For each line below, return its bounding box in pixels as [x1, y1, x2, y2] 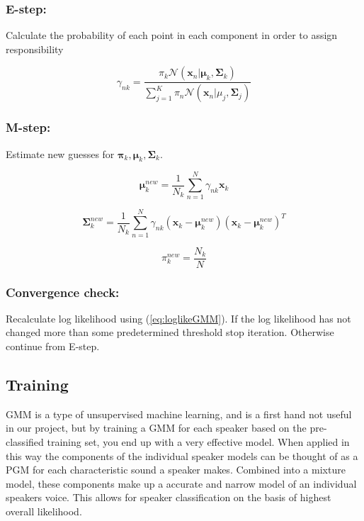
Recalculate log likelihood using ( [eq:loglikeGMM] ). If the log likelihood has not [6, 310, 351, 325]
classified [6, 435, 44, 449]
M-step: [6, 118, 51, 136]
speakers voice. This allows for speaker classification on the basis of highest [6, 490, 331, 505]
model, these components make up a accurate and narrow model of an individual [6, 476, 357, 491]
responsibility [6, 41, 64, 56]
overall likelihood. [6, 503, 82, 518]
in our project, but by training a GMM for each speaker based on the [6, 420, 307, 435]
